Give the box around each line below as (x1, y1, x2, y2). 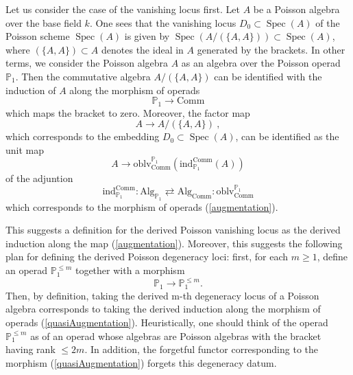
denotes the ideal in (101, 42, 184, 56)
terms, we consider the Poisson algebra (5, 56, 169, 70)
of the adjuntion (5, 170, 73, 185)
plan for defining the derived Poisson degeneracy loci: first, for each (5, 249, 289, 264)
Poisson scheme (5, 29, 70, 43)
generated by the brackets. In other (197, 42, 345, 56)
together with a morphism (75, 263, 185, 277)
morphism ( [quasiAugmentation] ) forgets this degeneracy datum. (5, 355, 277, 370)
